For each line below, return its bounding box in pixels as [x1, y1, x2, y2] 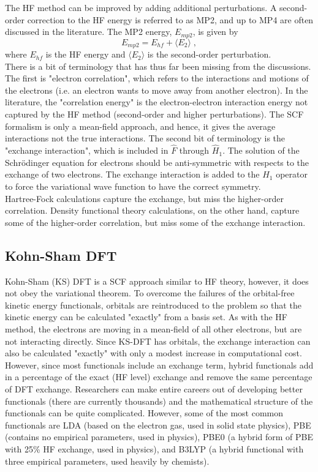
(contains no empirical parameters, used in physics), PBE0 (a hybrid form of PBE [5, 430, 314, 443]
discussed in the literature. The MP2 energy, [5, 25, 172, 38]
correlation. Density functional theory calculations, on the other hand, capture [5, 204, 300, 217]
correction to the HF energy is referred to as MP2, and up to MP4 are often [27, 13, 314, 26]
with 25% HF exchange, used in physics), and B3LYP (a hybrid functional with [5, 442, 304, 455]
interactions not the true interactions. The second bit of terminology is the [5, 132, 286, 144]
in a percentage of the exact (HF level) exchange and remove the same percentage [5, 370, 312, 383]
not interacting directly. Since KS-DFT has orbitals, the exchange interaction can [5, 334, 311, 347]
